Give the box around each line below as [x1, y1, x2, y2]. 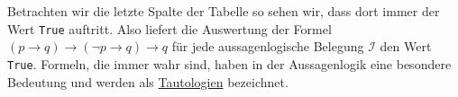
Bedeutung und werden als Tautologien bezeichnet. [7, 72, 289, 91]
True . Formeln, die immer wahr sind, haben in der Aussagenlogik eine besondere [7, 54, 452, 73]
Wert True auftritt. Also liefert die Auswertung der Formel [7, 19, 332, 38]
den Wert [380, 37, 432, 56]
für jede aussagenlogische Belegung [171, 37, 364, 56]
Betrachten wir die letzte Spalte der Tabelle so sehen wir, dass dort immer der [7, 2, 440, 20]
